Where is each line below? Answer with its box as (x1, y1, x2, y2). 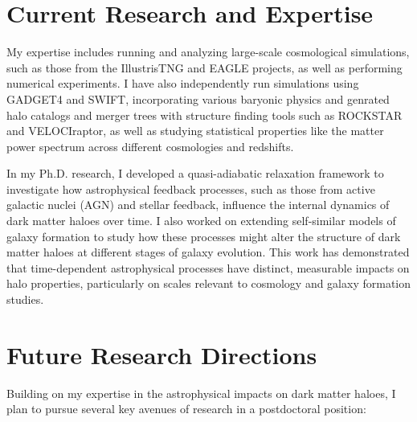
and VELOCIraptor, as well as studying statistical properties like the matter (6, 122, 384, 139)
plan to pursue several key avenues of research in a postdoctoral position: (6, 400, 366, 417)
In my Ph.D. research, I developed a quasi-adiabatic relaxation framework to (6, 165, 384, 182)
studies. (6, 291, 44, 308)
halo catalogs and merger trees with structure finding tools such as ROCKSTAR (6, 106, 403, 123)
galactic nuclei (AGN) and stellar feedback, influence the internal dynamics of (6, 196, 390, 213)
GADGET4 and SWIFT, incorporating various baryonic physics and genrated (6, 90, 390, 107)
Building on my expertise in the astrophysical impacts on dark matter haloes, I (6, 384, 396, 401)
